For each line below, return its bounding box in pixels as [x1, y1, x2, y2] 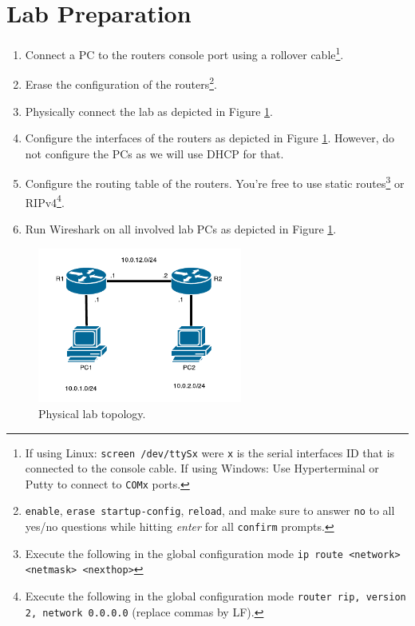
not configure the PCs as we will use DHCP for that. [25, 145, 284, 161]
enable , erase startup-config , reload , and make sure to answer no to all [25, 502, 395, 519]
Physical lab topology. [38, 405, 146, 421]
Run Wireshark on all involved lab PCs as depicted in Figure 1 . [25, 220, 337, 237]
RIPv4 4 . [25, 191, 65, 210]
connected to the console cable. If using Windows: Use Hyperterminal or [25, 460, 379, 476]
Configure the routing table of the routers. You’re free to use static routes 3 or [25, 173, 405, 192]
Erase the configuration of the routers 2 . [25, 74, 217, 93]
